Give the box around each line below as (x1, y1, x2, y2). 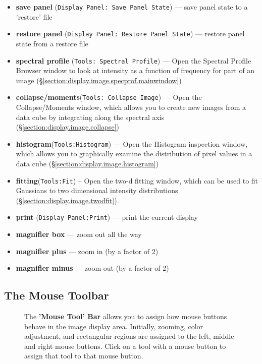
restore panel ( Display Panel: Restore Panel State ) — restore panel (16, 28, 245, 39)
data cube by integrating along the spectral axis (16, 111, 165, 122)
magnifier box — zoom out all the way (16, 229, 142, 239)
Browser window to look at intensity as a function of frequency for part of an (16, 65, 255, 76)
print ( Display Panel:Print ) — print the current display (16, 212, 198, 222)
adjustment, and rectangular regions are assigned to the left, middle (24, 331, 234, 341)
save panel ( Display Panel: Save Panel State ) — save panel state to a (16, 2, 248, 12)
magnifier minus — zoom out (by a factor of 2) (16, 263, 169, 273)
